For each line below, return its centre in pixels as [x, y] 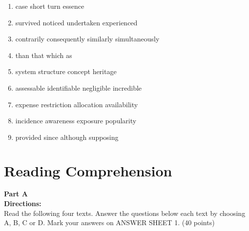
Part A [16, 194]
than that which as [44, 55]
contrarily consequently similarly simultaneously [87, 39]
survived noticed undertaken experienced [76, 22]
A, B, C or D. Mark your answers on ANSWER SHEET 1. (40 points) [109, 222]
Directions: [23, 203]
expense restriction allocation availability [77, 104]
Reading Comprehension [88, 170]
